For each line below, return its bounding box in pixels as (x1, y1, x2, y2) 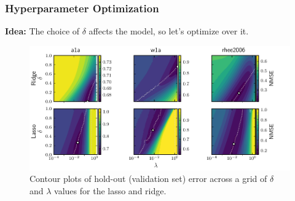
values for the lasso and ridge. (54, 184, 167, 197)
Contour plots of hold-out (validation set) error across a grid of (29, 172, 267, 185)
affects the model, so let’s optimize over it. (88, 25, 249, 37)
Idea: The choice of (5, 25, 80, 37)
